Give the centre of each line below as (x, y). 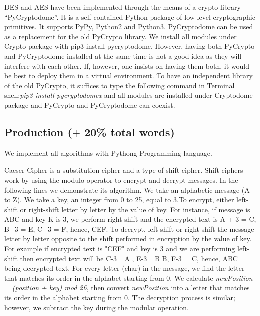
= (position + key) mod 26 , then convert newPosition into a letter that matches (127, 288)
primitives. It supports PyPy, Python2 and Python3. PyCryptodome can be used (129, 26)
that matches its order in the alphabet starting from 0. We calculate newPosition (128, 278)
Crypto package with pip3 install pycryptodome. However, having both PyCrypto (129, 46)
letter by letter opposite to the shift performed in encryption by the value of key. (128, 239)
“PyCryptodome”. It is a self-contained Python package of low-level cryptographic (130, 16)
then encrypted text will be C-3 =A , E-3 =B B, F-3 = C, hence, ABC (129, 258)
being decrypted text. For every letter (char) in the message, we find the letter (124, 268)
